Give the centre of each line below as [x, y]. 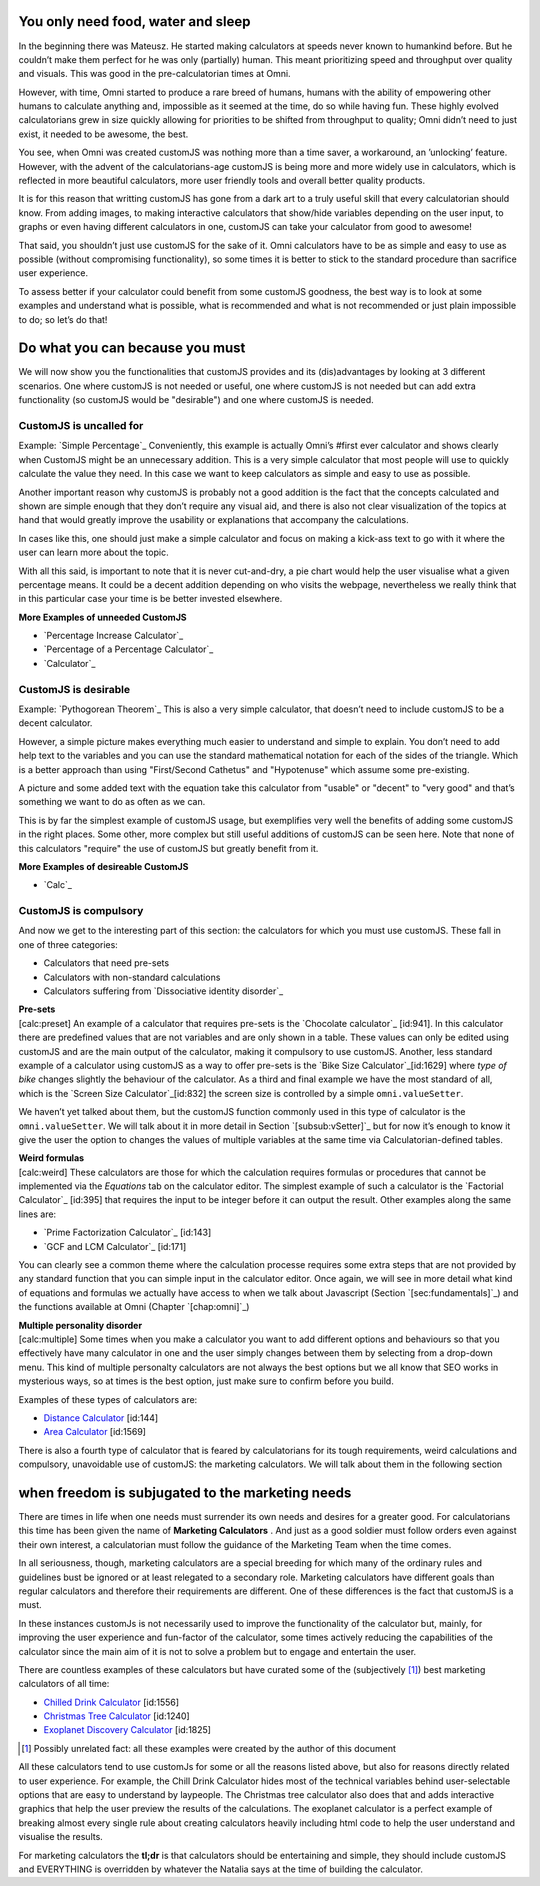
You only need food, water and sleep [134, 21]
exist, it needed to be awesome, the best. [103, 134]
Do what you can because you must [132, 348]
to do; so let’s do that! [63, 319]
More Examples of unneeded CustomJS [102, 617]
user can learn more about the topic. [93, 552]
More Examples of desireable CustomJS [103, 866]
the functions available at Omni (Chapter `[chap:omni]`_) [134, 1307]
